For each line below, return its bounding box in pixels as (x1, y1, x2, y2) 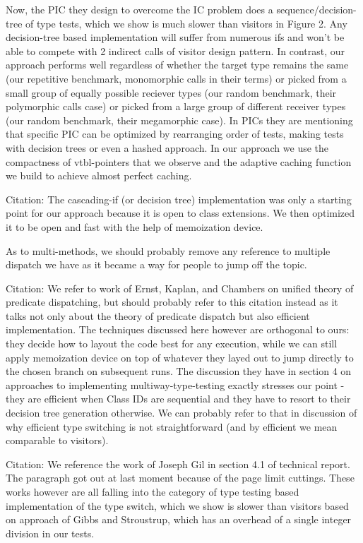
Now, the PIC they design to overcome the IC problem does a (6, 2, 273, 16)
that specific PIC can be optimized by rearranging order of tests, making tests (6, 126, 344, 141)
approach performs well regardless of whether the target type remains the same (6, 57, 349, 72)
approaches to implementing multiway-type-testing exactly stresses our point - (6, 377, 345, 392)
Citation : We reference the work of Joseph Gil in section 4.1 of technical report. (6, 456, 350, 471)
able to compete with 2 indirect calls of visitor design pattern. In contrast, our (6, 43, 345, 58)
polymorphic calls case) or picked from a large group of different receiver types (6, 99, 346, 114)
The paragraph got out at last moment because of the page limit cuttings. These (6, 470, 355, 485)
